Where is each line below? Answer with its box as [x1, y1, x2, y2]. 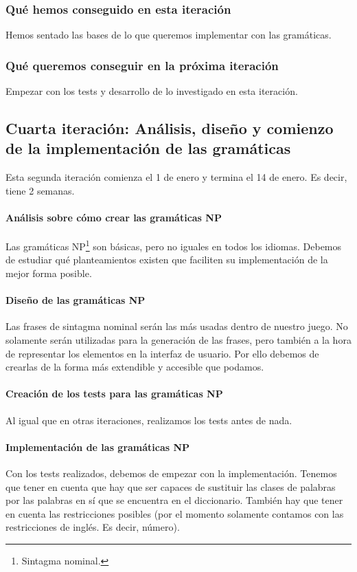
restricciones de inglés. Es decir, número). [5, 520, 180, 534]
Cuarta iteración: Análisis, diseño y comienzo [5, 118, 334, 139]
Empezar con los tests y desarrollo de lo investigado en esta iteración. [5, 84, 298, 98]
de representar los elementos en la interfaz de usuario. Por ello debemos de [5, 346, 319, 360]
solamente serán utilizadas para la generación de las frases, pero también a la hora [5, 333, 352, 347]
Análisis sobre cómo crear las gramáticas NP [5, 210, 222, 224]
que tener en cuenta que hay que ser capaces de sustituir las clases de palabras [5, 479, 336, 494]
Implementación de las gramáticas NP [5, 439, 190, 454]
